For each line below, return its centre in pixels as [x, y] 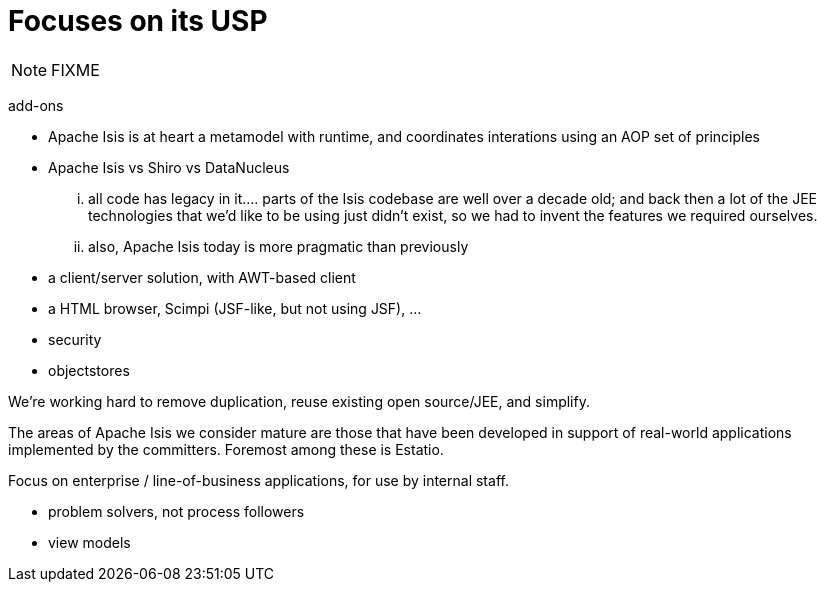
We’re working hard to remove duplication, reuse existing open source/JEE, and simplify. [299, 401]
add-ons [36, 105]
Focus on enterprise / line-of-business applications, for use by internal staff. [258, 480]
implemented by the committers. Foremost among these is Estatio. [226, 449]
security [75, 339]
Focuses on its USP [138, 21]
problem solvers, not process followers [176, 511]
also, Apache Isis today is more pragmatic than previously [278, 246]
